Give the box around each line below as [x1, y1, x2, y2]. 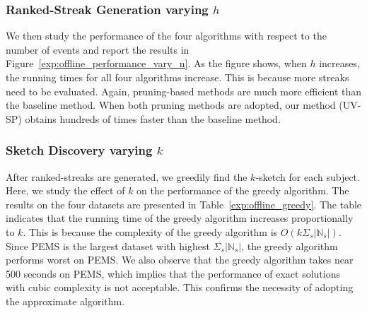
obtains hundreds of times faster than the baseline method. [25, 111, 281, 126]
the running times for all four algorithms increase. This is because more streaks [6, 70, 349, 84]
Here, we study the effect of [6, 183, 125, 198]
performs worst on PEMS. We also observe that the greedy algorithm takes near [6, 252, 354, 267]
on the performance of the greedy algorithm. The [136, 183, 349, 198]
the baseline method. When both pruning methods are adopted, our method [6, 98, 336, 112]
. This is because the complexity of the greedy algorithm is [23, 224, 278, 239]
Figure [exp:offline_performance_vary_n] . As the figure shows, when [6, 56, 307, 71]
